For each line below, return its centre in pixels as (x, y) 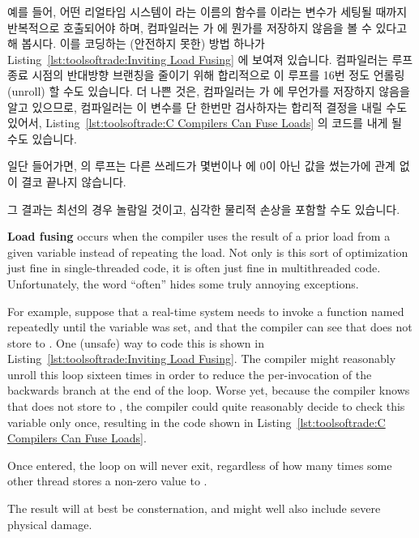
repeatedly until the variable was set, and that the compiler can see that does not (210, 327)
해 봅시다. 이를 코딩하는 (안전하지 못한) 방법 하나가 (136, 43)
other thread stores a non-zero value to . (107, 481)
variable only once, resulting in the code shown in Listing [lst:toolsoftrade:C (197, 422)
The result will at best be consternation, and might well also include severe (194, 508)
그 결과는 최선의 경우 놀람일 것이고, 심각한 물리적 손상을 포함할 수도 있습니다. (204, 209)
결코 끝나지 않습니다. (74, 181)
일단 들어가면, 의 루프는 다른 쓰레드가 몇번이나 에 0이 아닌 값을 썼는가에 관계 (201, 166)
